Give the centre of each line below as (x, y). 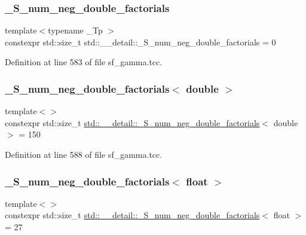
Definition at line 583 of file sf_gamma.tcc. (84, 62)
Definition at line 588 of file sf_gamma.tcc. (84, 154)
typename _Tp (75, 30)
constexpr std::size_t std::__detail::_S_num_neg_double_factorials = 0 (140, 42)
